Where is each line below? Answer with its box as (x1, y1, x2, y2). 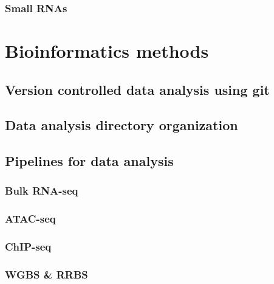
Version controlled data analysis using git (5, 80, 270, 99)
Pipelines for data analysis (5, 151, 174, 170)
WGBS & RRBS (5, 267, 88, 282)
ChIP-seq (5, 239, 52, 254)
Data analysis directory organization (5, 116, 238, 134)
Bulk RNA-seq (5, 183, 78, 198)
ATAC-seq (5, 211, 56, 226)
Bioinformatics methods (5, 38, 209, 63)
